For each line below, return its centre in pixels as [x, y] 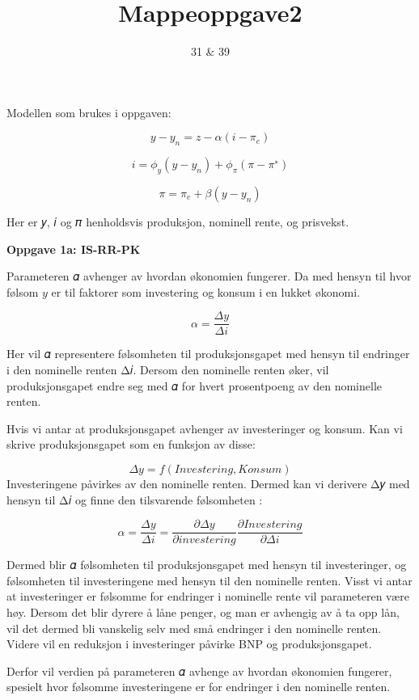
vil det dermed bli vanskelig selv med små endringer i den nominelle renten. [194, 628]
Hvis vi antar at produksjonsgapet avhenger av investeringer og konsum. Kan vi [205, 428]
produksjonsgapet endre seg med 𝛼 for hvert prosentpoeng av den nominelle [195, 385]
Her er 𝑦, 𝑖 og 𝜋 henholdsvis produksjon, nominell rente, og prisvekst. [178, 221]
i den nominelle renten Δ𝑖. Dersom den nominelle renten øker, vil [168, 369]
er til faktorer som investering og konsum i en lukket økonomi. [206, 291]
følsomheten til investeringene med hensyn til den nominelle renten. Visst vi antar [209, 580]
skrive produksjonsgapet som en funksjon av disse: [131, 444]
